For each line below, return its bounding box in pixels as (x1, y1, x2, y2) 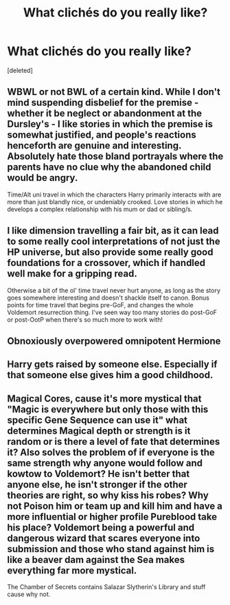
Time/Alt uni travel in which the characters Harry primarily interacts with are (7, 190, 222, 199)
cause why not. (7, 590, 51, 599)
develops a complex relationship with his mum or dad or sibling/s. (7, 205, 193, 213)
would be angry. (7, 172, 78, 184)
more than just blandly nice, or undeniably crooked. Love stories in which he (7, 197, 223, 206)
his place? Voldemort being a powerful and (7, 521, 194, 533)
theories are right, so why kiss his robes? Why (7, 489, 209, 501)
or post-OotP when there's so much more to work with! (7, 315, 163, 324)
